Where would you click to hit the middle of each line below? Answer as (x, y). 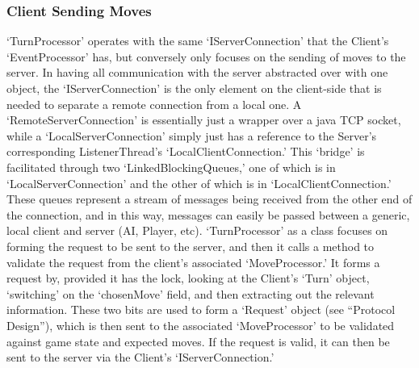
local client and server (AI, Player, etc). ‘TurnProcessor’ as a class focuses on (197, 230)
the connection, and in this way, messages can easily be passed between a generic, (208, 214)
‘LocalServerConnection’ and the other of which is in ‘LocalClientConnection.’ (199, 183)
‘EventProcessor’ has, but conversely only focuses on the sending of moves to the (206, 56)
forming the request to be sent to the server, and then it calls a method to (191, 246)
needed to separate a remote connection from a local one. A (154, 104)
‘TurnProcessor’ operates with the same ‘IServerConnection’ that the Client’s (198, 41)
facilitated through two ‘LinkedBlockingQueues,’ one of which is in (171, 167)
